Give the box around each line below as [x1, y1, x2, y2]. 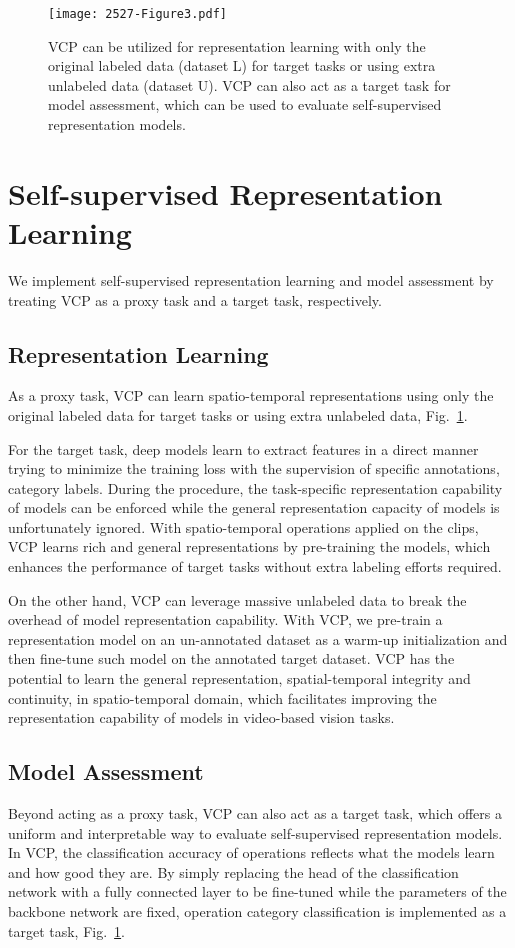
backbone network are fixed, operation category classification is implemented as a [8, 901, 507, 921]
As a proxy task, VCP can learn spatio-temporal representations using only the [8, 385, 494, 406]
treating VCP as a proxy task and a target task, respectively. [8, 289, 382, 310]
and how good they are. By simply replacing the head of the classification [8, 861, 459, 882]
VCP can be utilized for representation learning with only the [48, 35, 426, 56]
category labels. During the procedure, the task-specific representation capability [8, 477, 503, 498]
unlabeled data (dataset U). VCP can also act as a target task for [48, 74, 451, 95]
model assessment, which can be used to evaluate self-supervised [48, 94, 442, 115]
